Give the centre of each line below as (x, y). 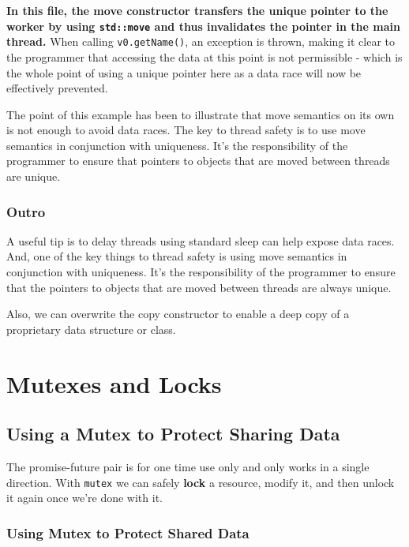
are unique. (34, 176)
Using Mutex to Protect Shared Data (128, 532)
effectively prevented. (57, 88)
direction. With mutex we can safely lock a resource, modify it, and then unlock (201, 482)
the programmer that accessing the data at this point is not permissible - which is (204, 56)
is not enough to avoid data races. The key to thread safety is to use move (186, 130)
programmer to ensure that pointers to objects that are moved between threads (198, 161)
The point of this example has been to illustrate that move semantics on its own (201, 114)
